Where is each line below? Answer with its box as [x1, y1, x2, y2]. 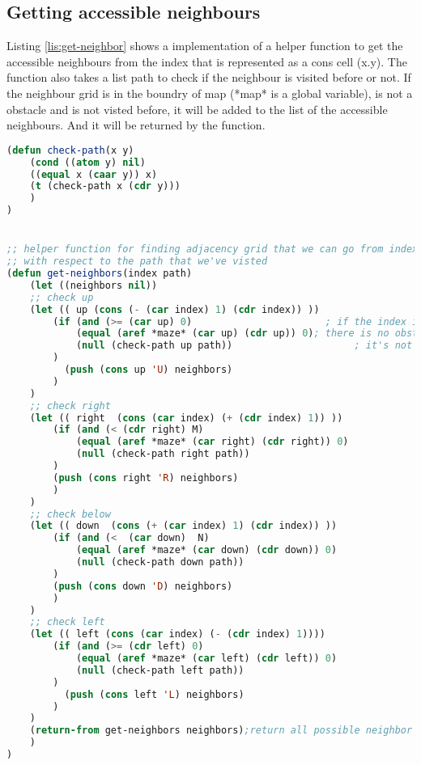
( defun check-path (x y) [6, 144, 134, 156]
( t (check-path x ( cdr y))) [29, 180, 181, 192]
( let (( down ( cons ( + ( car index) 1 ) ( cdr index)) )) [29, 520, 338, 532]
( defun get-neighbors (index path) [6, 268, 193, 280]
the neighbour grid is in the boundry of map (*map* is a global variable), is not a [6, 84, 413, 101]
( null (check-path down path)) [75, 556, 245, 568]
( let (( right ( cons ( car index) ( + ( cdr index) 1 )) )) [29, 412, 343, 424]
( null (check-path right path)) [75, 448, 250, 460]
